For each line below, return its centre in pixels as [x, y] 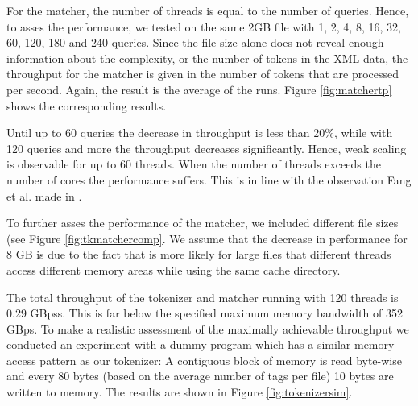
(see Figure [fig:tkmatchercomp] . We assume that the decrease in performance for [207, 238]
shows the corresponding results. [87, 105]
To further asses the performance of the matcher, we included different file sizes [203, 223]
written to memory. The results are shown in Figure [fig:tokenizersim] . [180, 392]
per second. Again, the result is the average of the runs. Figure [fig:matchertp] [199, 89]
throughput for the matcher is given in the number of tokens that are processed [203, 74]
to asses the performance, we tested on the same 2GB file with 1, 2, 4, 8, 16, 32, [204, 26]
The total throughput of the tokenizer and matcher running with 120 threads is [203, 297]
